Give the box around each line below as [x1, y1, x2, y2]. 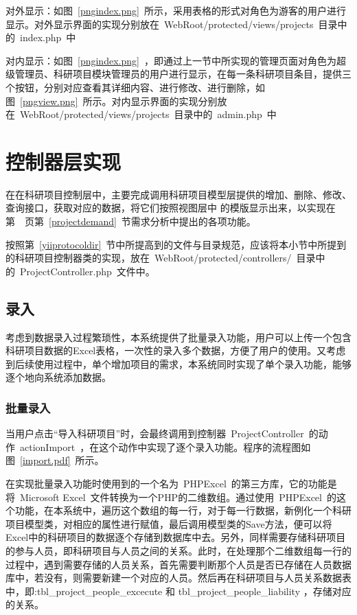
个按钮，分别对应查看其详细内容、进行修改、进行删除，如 [5, 80, 265, 94]
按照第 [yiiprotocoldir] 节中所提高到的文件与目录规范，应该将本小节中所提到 [5, 237, 347, 251]
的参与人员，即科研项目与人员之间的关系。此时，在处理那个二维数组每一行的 [5, 543, 352, 557]
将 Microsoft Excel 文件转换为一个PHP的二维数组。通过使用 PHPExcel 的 [5, 489, 336, 504]
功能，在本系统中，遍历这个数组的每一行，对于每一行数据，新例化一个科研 [14, 503, 352, 518]
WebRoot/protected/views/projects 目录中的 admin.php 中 [19, 107, 277, 121]
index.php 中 [19, 30, 76, 45]
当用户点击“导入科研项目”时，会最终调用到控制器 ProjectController [5, 426, 304, 441]
